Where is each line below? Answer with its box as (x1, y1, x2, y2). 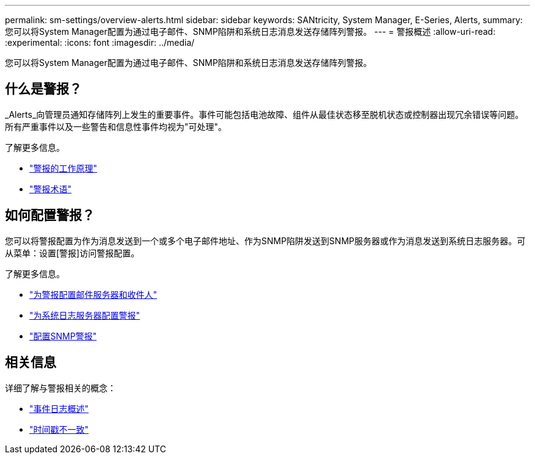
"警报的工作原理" (29, 162, 98, 173)
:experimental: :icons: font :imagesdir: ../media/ (5, 37, 195, 48)
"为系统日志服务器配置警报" (29, 309, 140, 320)
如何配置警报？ (5, 208, 95, 223)
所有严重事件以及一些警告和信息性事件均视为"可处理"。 (5, 121, 227, 132)
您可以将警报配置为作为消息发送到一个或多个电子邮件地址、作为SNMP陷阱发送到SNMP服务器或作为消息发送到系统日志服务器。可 (5, 235, 526, 246)
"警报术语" (29, 183, 72, 194)
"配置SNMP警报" (29, 330, 97, 341)
